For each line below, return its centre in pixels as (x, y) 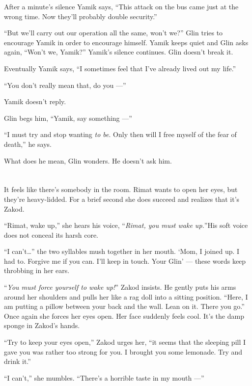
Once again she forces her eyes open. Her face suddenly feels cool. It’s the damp (124, 316)
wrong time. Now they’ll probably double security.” (81, 16)
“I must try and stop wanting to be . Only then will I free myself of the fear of (120, 134)
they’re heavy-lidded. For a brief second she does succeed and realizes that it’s (122, 199)
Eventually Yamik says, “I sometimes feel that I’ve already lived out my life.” (120, 68)
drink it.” (17, 361)
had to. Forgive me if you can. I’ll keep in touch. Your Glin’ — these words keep (125, 261)
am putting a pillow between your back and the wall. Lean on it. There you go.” (124, 306)
